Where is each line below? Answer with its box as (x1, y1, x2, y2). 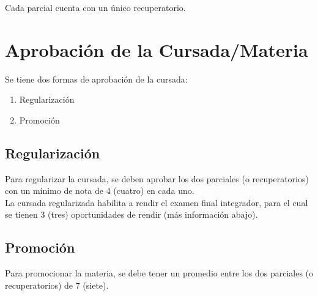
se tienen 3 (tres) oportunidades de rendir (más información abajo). (5, 208, 258, 221)
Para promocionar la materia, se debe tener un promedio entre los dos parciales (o (5, 267, 314, 279)
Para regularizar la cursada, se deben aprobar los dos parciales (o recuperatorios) (5, 172, 309, 185)
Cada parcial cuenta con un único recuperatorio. (5, 1, 186, 13)
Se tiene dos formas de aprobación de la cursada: (5, 72, 188, 85)
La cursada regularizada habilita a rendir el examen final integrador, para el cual (5, 196, 308, 209)
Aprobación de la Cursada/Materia (5, 37, 308, 62)
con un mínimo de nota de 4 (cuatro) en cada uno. (5, 184, 194, 197)
